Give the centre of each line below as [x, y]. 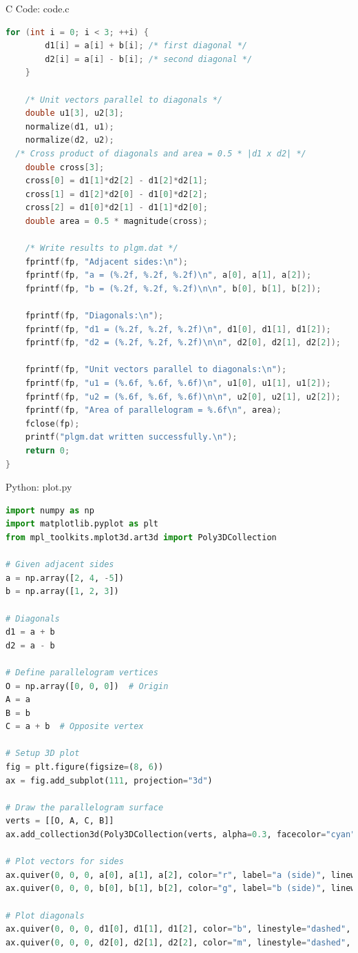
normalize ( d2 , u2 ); [70, 140]
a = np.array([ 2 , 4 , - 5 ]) [65, 578]
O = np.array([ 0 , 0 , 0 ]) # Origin [87, 686]
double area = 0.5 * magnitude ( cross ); [116, 221]
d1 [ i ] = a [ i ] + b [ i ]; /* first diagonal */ [146, 46]
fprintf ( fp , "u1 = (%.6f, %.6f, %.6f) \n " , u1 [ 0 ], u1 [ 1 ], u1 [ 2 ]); [178, 383]
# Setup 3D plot [43, 754]
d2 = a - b [30, 645]
